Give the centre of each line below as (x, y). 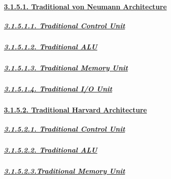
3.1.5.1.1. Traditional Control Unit (65, 25)
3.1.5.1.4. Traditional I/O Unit (58, 88)
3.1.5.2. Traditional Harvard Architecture (75, 109)
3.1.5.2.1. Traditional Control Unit (65, 128)
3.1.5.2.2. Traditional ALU (51, 149)
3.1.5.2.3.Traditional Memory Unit (65, 170)
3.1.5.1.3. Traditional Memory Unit (66, 67)
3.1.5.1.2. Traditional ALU (51, 46)
